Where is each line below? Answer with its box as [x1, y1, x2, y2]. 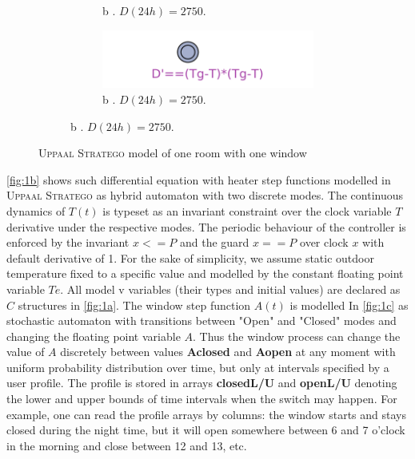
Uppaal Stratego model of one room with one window [38, 144, 307, 161]
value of [6, 343, 45, 360]
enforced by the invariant [6, 234, 130, 251]
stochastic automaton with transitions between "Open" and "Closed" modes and [6, 312, 397, 329]
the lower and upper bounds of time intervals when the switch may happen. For [6, 390, 397, 407]
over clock [300, 234, 349, 251]
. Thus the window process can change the [193, 327, 401, 344]
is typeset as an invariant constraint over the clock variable [102, 202, 392, 219]
